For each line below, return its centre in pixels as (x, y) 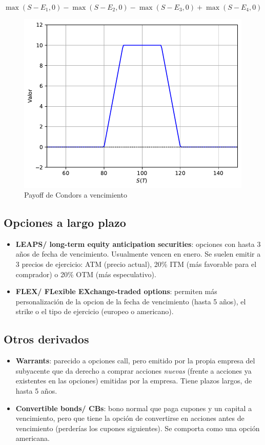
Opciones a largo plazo (65, 222)
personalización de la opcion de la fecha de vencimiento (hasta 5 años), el (131, 301)
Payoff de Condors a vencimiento (76, 195)
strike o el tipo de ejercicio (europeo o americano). (95, 311)
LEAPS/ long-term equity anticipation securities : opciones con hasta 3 (138, 244)
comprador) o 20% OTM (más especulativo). (86, 274)
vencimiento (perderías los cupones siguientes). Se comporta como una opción (138, 428)
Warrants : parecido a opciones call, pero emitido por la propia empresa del (135, 361)
